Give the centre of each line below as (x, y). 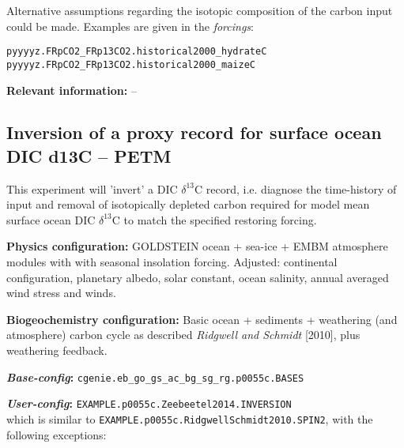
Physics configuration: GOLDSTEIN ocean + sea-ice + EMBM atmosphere (197, 246)
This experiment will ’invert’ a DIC (92, 188)
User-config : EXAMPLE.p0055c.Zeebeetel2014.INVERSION (149, 403)
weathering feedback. (57, 350)
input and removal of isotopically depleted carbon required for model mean (188, 204)
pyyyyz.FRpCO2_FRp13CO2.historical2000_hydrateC (137, 52)
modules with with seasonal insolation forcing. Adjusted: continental (172, 262)
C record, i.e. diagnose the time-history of (296, 188)
